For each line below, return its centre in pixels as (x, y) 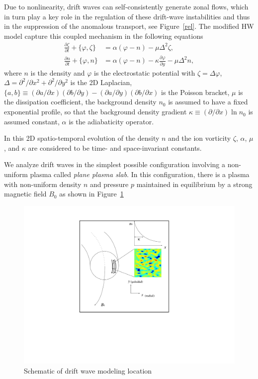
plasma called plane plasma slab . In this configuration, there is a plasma (140, 174)
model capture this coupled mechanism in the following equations (104, 36)
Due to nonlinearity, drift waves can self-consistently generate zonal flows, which (126, 6)
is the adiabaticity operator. (111, 121)
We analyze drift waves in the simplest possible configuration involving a (115, 164)
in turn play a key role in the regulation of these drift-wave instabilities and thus (127, 16)
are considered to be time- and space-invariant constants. (115, 147)
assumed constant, (32, 121)
